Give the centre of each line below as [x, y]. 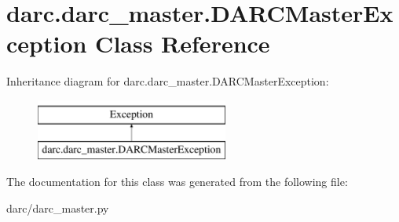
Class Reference [183, 44]
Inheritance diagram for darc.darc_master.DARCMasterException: [168, 81]
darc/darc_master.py [58, 207]
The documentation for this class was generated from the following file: [177, 182]
